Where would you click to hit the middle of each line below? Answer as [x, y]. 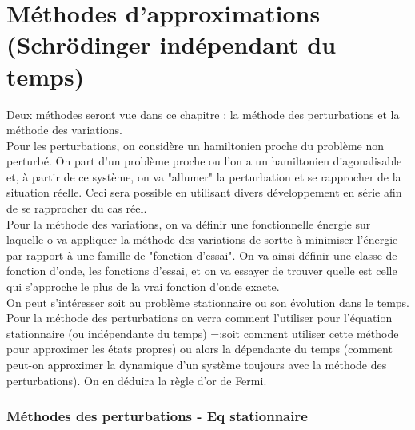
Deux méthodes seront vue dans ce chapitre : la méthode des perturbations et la [203, 114]
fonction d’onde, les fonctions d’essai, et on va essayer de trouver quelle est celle [202, 271]
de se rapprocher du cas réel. [77, 208]
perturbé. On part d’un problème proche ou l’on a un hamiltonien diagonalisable [204, 161]
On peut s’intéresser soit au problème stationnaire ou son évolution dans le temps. [208, 302]
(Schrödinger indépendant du [172, 44]
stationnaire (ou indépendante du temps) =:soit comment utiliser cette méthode [203, 333]
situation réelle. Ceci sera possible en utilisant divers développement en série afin [204, 192]
